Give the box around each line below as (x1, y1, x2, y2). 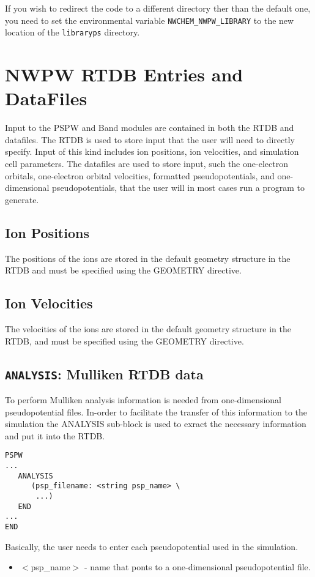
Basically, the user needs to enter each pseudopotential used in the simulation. (5, 540, 298, 553)
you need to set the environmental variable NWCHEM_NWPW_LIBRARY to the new (5, 13, 294, 26)
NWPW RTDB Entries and (5, 62, 243, 87)
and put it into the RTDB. (5, 429, 105, 442)
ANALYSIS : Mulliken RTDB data (5, 364, 204, 383)
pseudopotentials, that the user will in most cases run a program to (52, 181, 305, 194)
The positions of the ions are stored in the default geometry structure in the (5, 251, 291, 264)
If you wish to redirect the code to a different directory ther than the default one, (5, 2, 311, 14)
